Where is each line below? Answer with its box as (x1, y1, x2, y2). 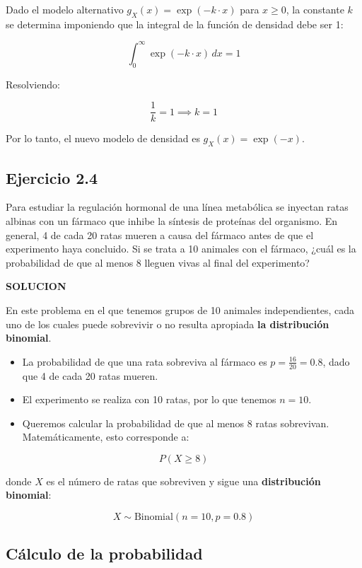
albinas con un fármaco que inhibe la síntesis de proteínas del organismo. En (6, 213, 338, 228)
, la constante (286, 2, 344, 16)
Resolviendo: (6, 76, 60, 91)
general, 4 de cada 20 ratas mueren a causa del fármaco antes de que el (6, 227, 314, 242)
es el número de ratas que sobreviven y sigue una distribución (46, 473, 321, 488)
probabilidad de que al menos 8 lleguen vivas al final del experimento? (6, 255, 310, 269)
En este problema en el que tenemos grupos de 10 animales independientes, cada (6, 302, 354, 317)
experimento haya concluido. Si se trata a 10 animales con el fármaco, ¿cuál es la (6, 241, 356, 256)
